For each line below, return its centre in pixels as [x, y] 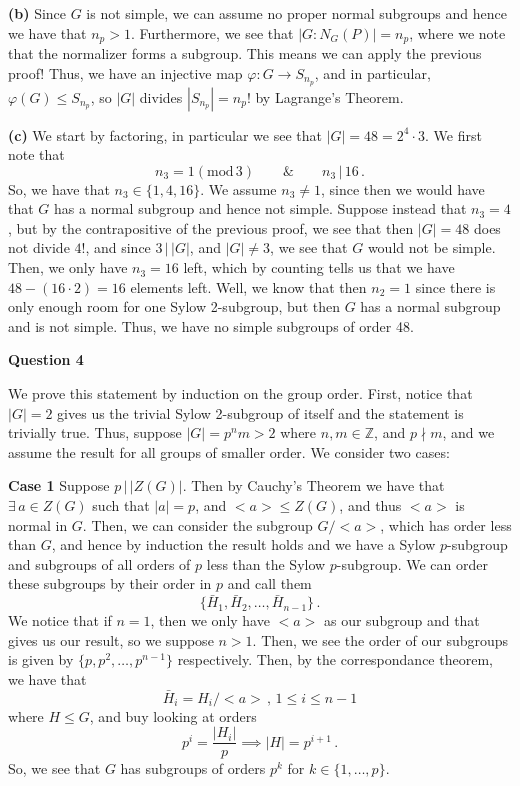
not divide [39, 247]
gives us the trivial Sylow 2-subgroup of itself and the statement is [260, 412]
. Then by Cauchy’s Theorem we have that [313, 485]
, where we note [457, 32]
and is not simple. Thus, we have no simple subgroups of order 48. [211, 325]
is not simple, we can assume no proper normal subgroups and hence [296, 13]
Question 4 [46, 359]
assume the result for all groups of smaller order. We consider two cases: [229, 451]
